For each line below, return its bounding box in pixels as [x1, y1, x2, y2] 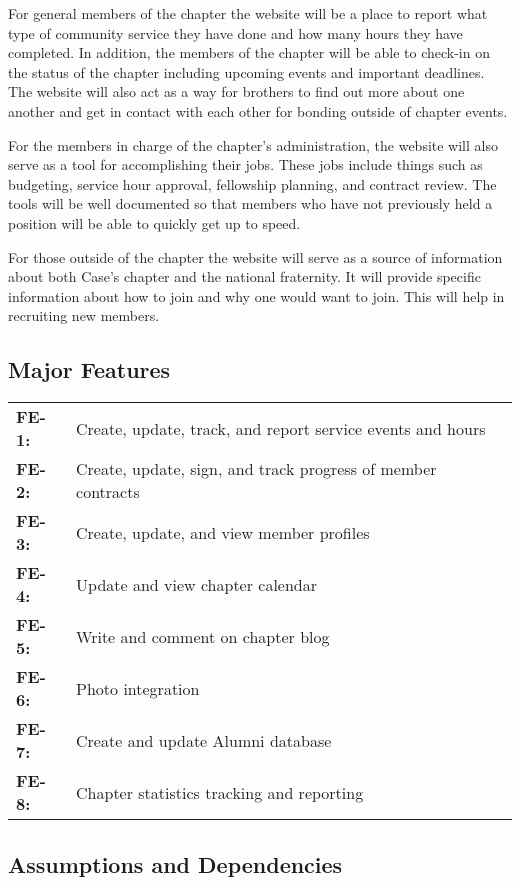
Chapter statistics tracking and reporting [76, 780, 364, 804]
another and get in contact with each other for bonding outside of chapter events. [8, 100, 508, 121]
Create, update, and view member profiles [76, 520, 370, 544]
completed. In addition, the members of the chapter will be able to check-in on [8, 42, 490, 63]
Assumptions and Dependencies [8, 848, 343, 879]
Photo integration [76, 676, 200, 700]
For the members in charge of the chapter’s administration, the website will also [8, 134, 498, 155]
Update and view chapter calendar [76, 572, 318, 596]
